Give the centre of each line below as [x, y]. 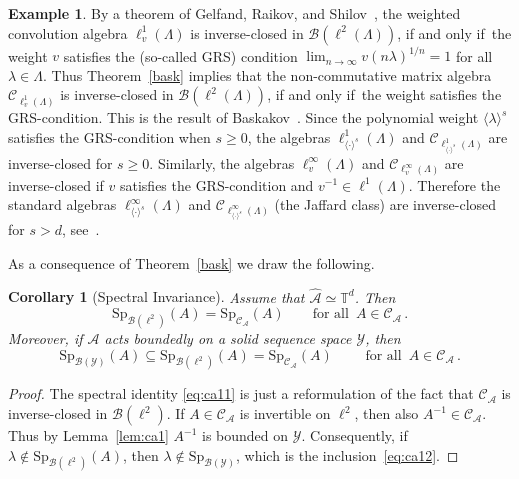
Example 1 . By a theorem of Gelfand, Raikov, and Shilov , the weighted [234, 13]
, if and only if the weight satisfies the [384, 94]
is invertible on [285, 413]
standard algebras [62, 204]
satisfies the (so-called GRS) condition [180, 55]
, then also [386, 413]
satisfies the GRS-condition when [109, 136]
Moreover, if [45, 337]
